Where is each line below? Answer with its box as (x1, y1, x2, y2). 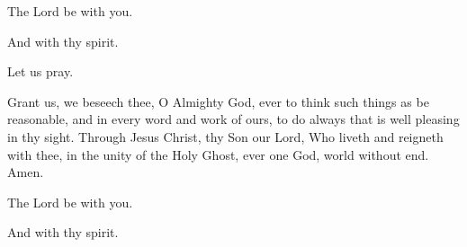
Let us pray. (7, 62, 74, 81)
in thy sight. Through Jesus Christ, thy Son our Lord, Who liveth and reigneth (7, 127, 444, 146)
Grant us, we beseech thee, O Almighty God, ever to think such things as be (7, 92, 429, 110)
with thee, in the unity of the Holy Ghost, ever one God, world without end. (7, 145, 429, 163)
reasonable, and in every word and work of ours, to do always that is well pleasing (7, 110, 460, 128)
